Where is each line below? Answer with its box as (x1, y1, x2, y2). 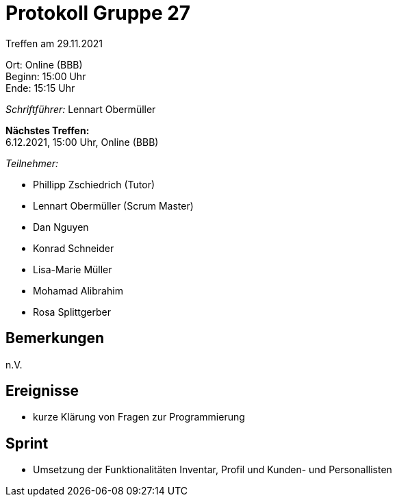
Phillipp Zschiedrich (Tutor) (33, 178, 155, 190)
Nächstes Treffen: (5, 124, 90, 136)
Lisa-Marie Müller (33, 263, 112, 275)
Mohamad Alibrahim (33, 284, 123, 297)
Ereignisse (5, 382, 79, 400)
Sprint (5, 434, 49, 452)
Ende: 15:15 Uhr (5, 81, 75, 94)
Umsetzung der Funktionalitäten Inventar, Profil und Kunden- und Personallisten (33, 464, 392, 476)
